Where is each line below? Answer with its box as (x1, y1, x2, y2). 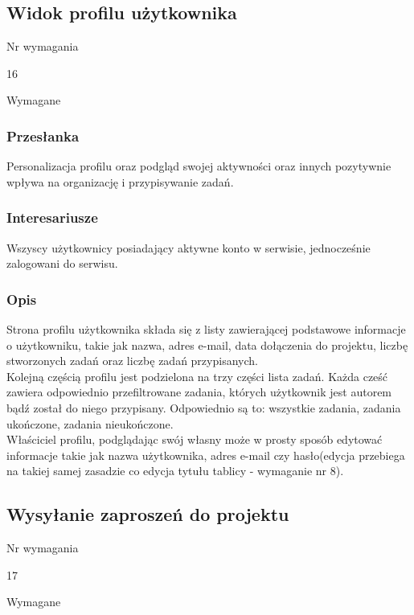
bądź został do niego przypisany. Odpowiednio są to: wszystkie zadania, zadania (6, 399, 401, 416)
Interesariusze (6, 207, 98, 228)
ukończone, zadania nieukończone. (6, 415, 174, 432)
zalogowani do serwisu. (6, 255, 118, 272)
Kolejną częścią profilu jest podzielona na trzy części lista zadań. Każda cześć (6, 367, 388, 384)
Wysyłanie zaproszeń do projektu (6, 502, 289, 527)
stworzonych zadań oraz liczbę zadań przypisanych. (6, 352, 258, 369)
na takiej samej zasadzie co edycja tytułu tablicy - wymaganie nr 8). (6, 462, 344, 479)
